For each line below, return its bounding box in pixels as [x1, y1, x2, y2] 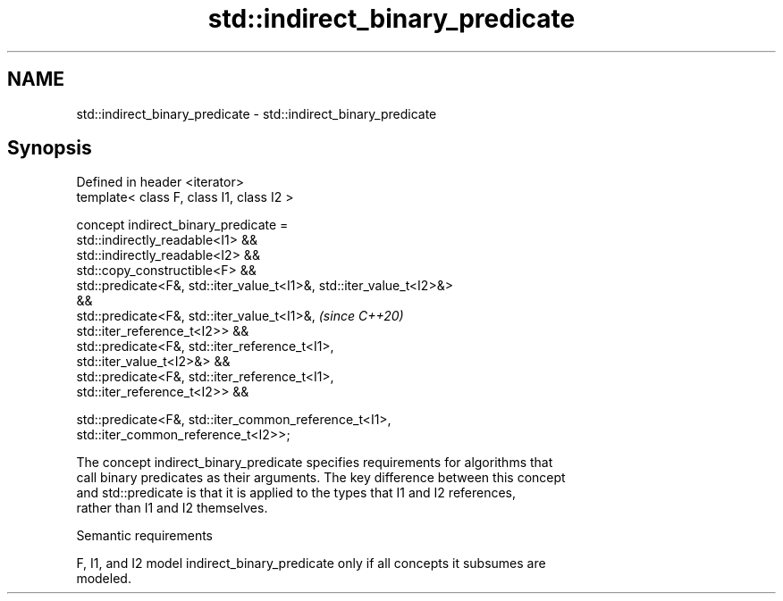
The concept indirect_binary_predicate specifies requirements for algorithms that [76, 455, 553, 471]
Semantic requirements [76, 528, 214, 544]
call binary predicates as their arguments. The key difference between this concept [76, 470, 566, 486]
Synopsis [7, 137, 92, 160]
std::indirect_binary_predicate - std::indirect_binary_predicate [76, 105, 437, 121]
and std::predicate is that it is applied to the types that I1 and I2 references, [76, 485, 517, 501]
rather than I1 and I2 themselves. [76, 500, 268, 516]
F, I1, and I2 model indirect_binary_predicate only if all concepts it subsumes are [76, 555, 546, 572]
